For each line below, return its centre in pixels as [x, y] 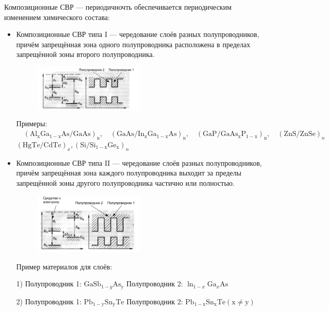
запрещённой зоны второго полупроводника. [85, 54]
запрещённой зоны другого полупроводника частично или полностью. [125, 183]
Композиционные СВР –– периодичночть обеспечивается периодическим [118, 7]
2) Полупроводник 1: [49, 301]
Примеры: [32, 123]
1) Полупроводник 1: [49, 284]
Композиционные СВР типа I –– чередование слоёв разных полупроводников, [138, 34]
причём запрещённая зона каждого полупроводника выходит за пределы [129, 173]
